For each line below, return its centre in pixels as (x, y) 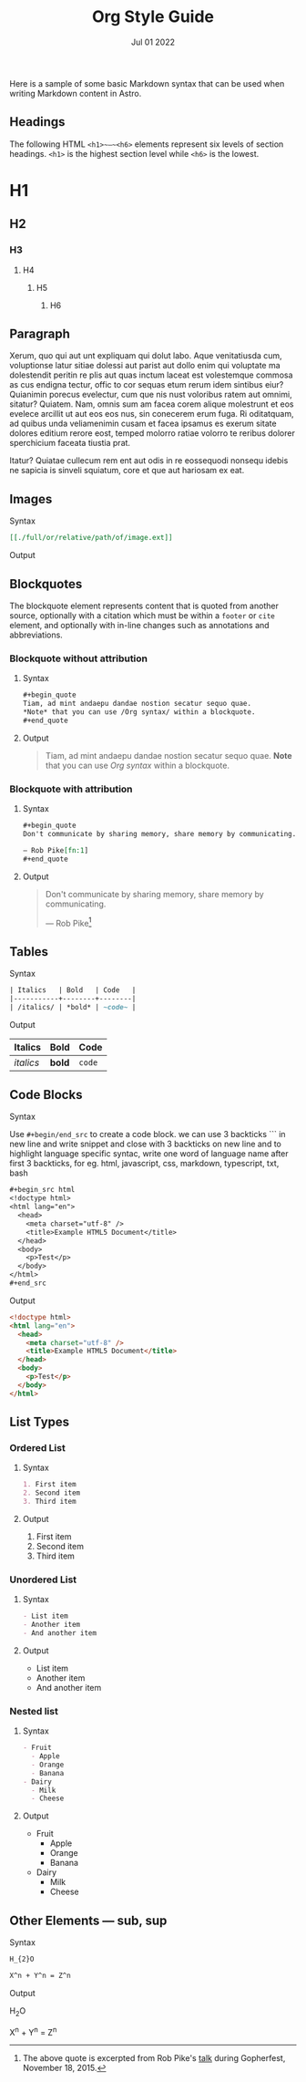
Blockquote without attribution (79, 658)
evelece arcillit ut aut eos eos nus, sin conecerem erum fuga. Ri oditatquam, (152, 414)
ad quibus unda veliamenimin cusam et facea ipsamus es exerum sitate (143, 424)
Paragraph (40, 334)
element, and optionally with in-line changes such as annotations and (140, 625)
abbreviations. (36, 635)
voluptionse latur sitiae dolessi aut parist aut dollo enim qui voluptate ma (145, 366)
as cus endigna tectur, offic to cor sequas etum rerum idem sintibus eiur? (147, 385)
